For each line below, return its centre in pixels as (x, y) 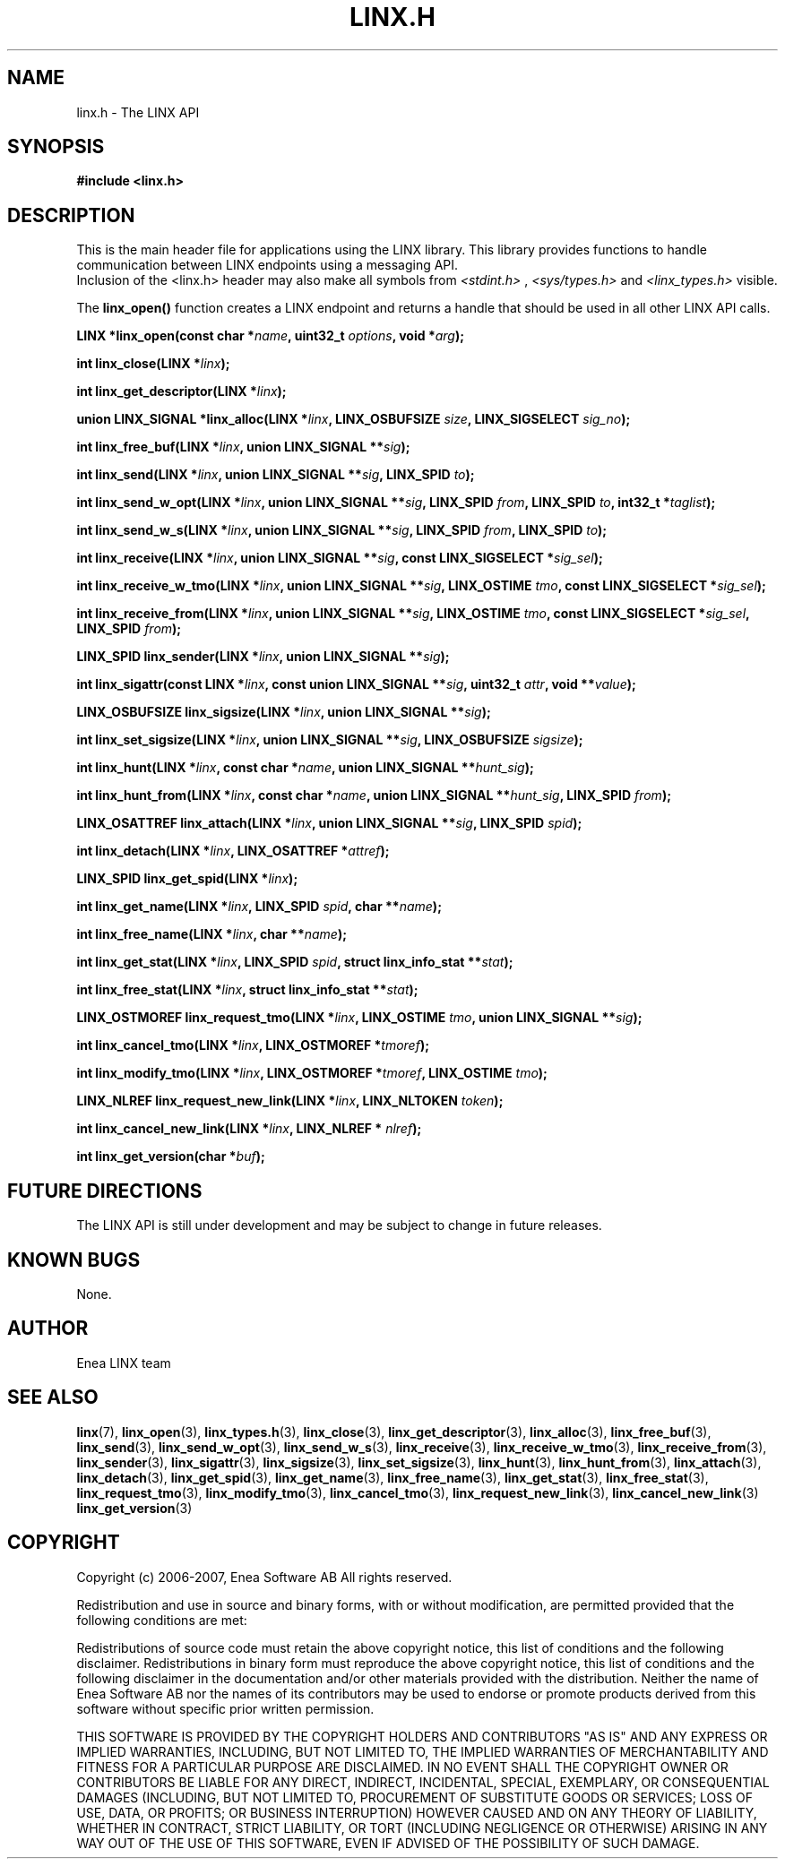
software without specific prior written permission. (225, 1708)
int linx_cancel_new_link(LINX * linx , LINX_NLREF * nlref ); (249, 1129)
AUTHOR (48, 1329)
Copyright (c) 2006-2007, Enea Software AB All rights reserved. (264, 1577)
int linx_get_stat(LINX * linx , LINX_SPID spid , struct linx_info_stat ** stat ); (295, 962)
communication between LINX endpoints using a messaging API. (267, 265)
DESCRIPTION (71, 215)
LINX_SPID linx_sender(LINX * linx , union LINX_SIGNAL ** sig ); (263, 657)
